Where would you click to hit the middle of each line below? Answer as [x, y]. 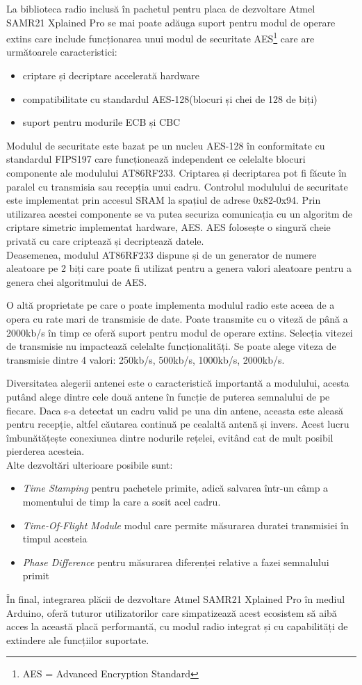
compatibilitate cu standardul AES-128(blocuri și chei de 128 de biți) [170, 98]
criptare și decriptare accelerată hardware [111, 75]
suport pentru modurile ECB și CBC [101, 122]
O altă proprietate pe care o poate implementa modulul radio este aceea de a [171, 305]
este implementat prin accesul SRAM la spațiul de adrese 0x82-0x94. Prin [164, 200]
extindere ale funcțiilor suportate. [78, 639]
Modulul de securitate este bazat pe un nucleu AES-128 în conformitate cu [166, 145]
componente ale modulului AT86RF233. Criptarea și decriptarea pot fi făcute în [176, 172]
